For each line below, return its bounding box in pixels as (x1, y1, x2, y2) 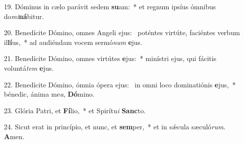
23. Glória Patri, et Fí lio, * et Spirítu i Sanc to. (4, 105, 146, 115)
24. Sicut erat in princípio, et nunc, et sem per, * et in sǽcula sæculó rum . (4, 122, 225, 132)
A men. (4, 131, 24, 141)
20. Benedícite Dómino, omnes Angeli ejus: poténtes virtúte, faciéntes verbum (4, 27, 240, 38)
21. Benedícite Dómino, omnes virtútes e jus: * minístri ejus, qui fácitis (4, 53, 217, 63)
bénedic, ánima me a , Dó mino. (4, 89, 95, 99)
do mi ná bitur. (4, 11, 44, 21)
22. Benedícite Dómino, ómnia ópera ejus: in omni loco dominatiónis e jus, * (4, 79, 236, 89)
